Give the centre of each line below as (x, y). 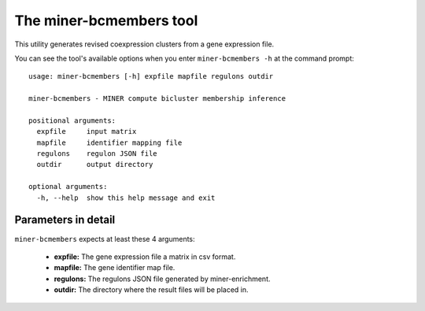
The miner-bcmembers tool (106, 20)
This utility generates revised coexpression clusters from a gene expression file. (144, 44)
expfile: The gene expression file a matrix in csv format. (145, 257)
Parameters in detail (65, 220)
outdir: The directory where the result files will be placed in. (151, 290)
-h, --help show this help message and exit (126, 198)
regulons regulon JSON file (97, 154)
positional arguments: (72, 120)
